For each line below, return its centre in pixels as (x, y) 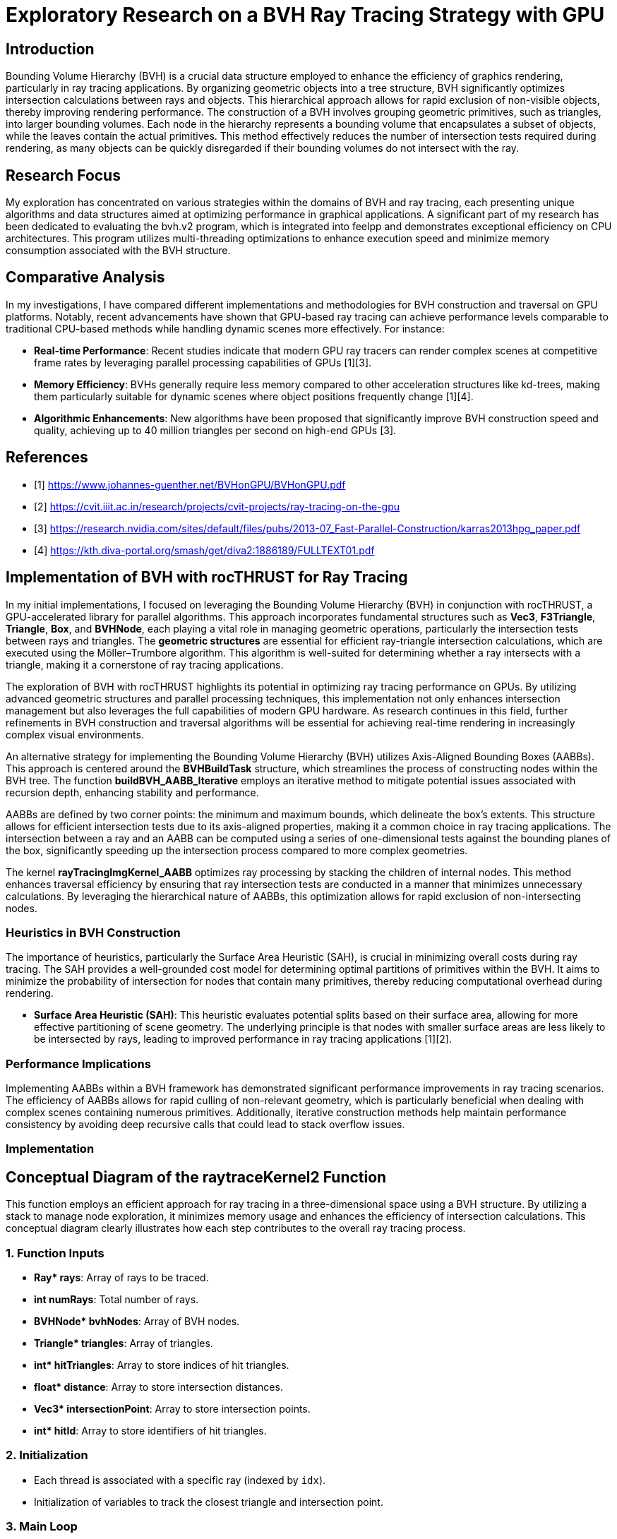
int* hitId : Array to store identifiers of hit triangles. (150, 1431)
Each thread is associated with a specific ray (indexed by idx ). (180, 1480)
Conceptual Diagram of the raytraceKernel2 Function (196, 1177)
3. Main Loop (42, 1527)
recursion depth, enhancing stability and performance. (132, 792)
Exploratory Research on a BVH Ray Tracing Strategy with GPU (305, 15)
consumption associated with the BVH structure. (118, 251)
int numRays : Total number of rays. (116, 1300)
